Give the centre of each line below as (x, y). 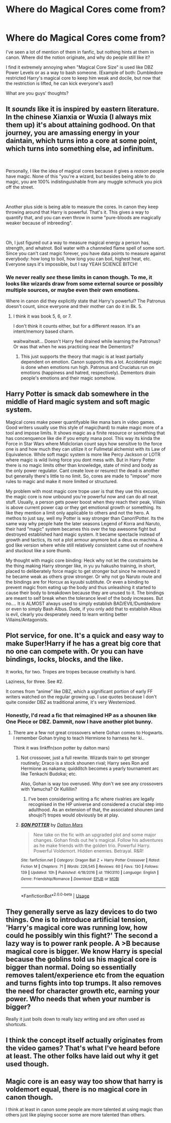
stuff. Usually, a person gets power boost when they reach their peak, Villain (85, 502)
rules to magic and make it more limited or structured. (62, 481)
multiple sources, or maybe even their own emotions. (73, 290)
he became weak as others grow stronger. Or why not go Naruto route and (84, 576)
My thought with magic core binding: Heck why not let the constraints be (82, 560)
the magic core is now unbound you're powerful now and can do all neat (81, 496)
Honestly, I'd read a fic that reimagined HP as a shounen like (81, 715)
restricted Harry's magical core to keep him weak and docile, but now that (83, 78)
